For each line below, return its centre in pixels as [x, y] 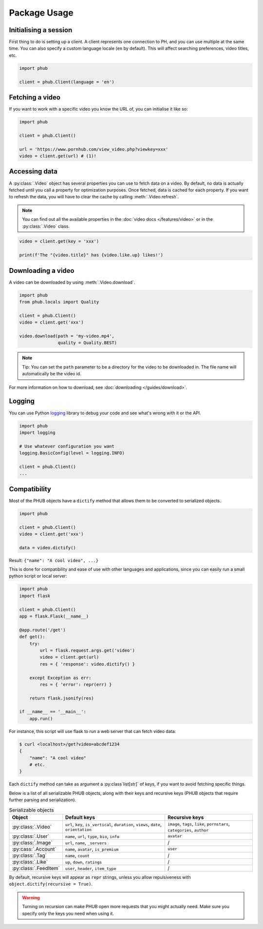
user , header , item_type [91, 868]
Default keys [80, 817]
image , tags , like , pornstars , [198, 824]
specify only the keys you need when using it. [68, 913]
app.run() [41, 718]
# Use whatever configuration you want [67, 446]
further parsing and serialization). [43, 800]
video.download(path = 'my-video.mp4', [67, 336]
